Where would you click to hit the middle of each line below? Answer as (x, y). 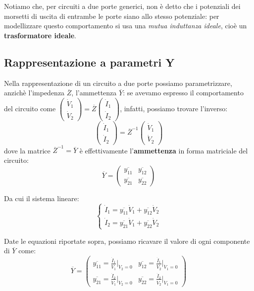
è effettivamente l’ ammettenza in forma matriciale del (164, 150)
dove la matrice (27, 150)
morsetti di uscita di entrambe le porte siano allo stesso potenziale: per (112, 16)
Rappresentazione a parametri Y (89, 62)
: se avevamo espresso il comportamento (183, 93)
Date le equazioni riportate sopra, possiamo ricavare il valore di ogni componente (127, 241)
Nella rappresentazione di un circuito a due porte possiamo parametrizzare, (118, 83)
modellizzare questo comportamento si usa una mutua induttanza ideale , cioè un (126, 26)
